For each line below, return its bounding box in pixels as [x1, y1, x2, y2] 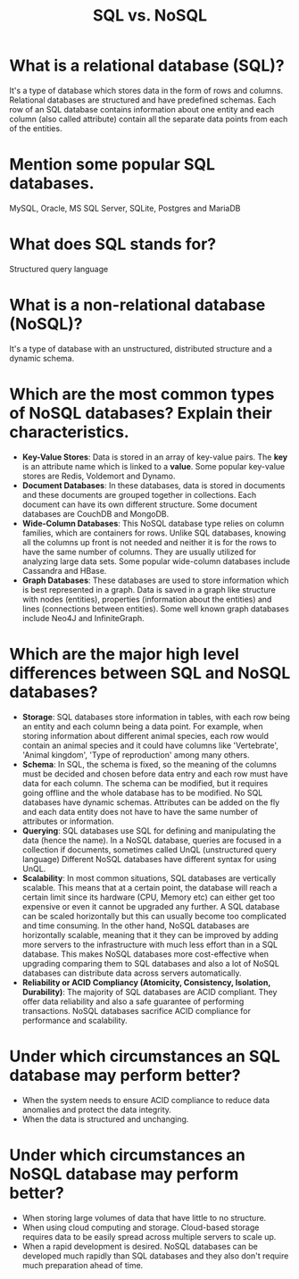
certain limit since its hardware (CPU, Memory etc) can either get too [21, 892, 275, 902]
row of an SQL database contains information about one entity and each [9, 104, 275, 114]
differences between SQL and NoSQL [9, 662, 291, 683]
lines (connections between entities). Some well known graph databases [21, 603, 290, 614]
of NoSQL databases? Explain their [9, 403, 272, 423]
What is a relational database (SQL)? [9, 55, 285, 76]
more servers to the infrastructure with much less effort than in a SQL [21, 939, 278, 950]
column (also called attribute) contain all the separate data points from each [9, 113, 288, 124]
